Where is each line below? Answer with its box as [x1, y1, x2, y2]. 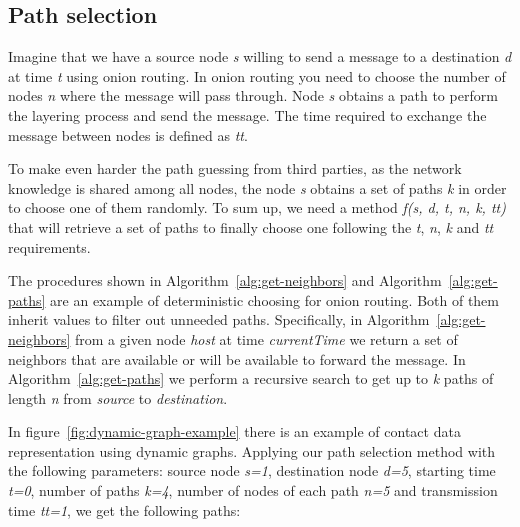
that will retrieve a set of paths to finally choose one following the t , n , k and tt [8, 216, 494, 237]
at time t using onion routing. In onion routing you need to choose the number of [8, 65, 506, 86]
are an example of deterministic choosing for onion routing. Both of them [50, 289, 499, 310]
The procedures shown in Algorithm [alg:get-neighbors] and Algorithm [8, 270, 442, 291]
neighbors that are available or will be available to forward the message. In [8, 348, 466, 369]
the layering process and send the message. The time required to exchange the [8, 104, 487, 125]
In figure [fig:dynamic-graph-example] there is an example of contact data [8, 421, 461, 442]
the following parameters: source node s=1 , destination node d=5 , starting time [8, 460, 496, 481]
